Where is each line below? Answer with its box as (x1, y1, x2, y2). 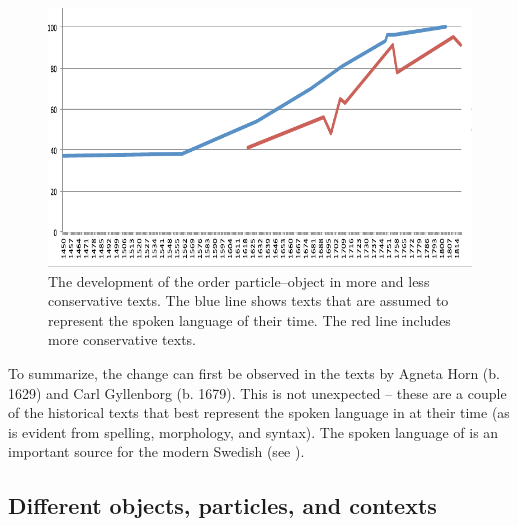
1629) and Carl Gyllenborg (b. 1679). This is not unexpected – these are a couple (8, 382, 507, 403)
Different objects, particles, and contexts (8, 490, 437, 521)
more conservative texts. (48, 329, 196, 350)
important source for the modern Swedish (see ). (8, 441, 305, 462)
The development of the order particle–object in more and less (48, 270, 430, 291)
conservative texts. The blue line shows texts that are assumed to (48, 290, 449, 311)
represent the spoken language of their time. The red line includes (48, 309, 451, 330)
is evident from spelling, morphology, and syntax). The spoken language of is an (8, 421, 499, 442)
